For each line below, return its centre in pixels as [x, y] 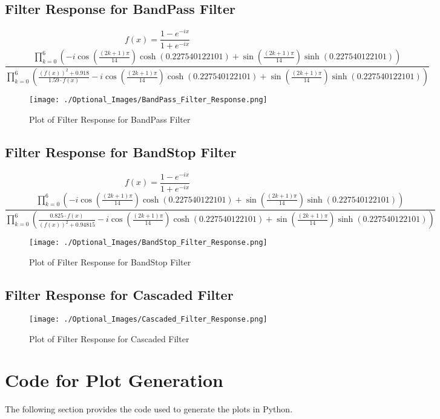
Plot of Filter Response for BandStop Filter [110, 262]
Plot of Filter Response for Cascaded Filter [109, 338]
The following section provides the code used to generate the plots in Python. [149, 409]
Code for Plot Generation [114, 380]
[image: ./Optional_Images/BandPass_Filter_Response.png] [148, 100]
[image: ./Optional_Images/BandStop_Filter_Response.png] [148, 243]
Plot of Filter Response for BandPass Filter [110, 119]
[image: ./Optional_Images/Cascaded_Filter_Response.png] [148, 319]
